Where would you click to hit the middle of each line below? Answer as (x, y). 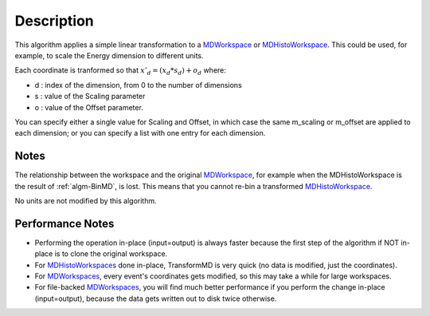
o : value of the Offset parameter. (89, 107)
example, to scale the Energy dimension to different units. (109, 55)
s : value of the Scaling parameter (90, 97)
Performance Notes (64, 223)
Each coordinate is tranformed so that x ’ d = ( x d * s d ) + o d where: (121, 71)
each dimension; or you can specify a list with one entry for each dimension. (140, 133)
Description (55, 21)
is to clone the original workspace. (111, 254)
